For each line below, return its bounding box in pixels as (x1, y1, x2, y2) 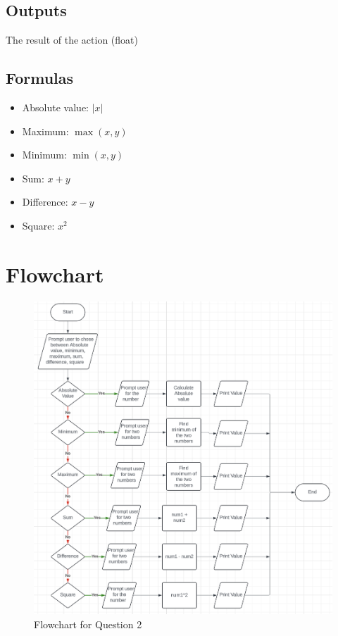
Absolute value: (22, 100, 89, 114)
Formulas (6, 67, 74, 89)
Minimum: (22, 147, 67, 162)
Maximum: (22, 123, 69, 138)
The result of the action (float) (6, 32, 138, 47)
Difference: (22, 194, 68, 209)
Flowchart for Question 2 (34, 616, 142, 631)
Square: (22, 218, 55, 232)
